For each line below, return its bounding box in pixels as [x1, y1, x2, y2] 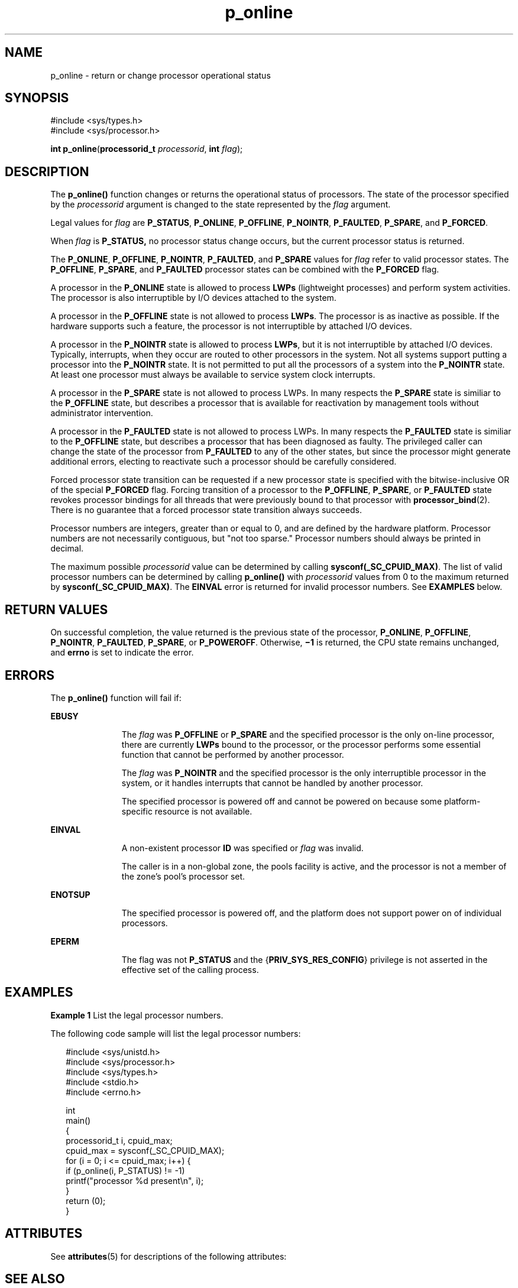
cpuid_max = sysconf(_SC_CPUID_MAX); [66, 1145, 225, 1156]
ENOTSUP [50, 889, 90, 900]
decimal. [50, 543, 84, 554]
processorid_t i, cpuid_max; [66, 1135, 173, 1146]
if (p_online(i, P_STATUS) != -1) [66, 1165, 185, 1176]
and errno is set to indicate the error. [50, 647, 194, 658]
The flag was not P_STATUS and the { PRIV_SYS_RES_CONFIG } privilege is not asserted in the [121, 954, 488, 965]
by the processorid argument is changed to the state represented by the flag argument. [50, 199, 391, 210]
